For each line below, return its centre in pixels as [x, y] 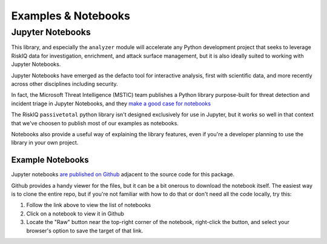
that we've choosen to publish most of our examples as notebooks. [95, 123]
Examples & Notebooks [71, 16]
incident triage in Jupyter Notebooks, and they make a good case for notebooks [111, 104]
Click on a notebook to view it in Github [75, 213]
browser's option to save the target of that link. [85, 231]
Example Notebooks [50, 160]
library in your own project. [45, 143]
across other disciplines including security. [64, 84]
